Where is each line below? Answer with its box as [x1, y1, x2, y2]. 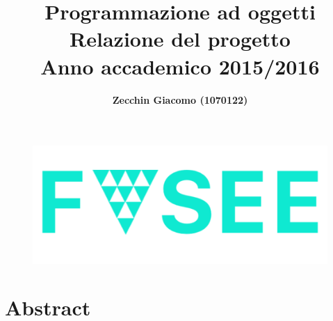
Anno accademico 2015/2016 [40, 52, 320, 80]
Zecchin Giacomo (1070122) [112, 92, 248, 107]
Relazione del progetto [70, 24, 291, 53]
